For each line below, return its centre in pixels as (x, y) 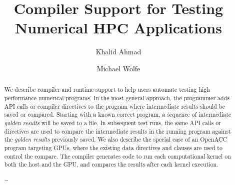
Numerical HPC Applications (118, 28)
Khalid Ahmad (118, 52)
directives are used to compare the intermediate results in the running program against (117, 131)
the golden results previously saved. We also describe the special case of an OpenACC (116, 139)
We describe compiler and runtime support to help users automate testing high (107, 90)
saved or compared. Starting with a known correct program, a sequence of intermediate (118, 114)
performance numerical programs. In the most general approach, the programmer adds (117, 97)
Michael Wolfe (118, 68)
